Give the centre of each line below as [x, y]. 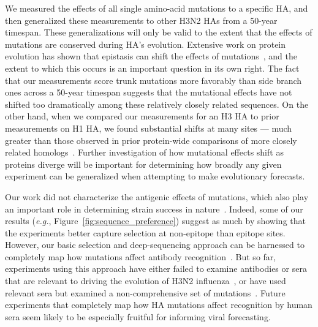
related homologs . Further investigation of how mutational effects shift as [144, 152]
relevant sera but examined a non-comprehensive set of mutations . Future [145, 292]
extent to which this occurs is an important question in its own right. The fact [152, 68]
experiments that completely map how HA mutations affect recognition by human [159, 305]
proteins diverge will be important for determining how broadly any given [143, 164]
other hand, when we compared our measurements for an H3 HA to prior [142, 116]
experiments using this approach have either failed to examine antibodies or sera [156, 269]
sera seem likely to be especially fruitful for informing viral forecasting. [138, 316]
